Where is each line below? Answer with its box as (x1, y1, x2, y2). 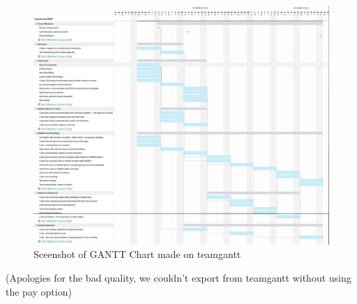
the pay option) (6, 284, 72, 298)
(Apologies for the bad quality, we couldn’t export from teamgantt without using (6, 271, 351, 285)
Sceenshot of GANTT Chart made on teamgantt (33, 247, 241, 261)
